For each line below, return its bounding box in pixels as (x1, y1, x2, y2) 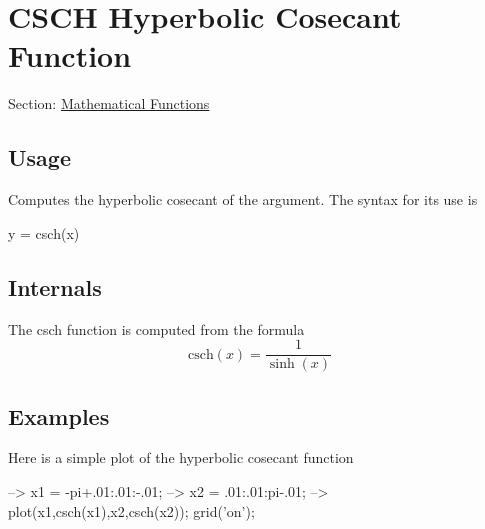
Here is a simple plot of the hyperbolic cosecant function (8, 447, 354, 468)
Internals (8, 271, 102, 302)
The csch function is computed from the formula (8, 318, 305, 339)
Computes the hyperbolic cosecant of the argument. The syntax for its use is (8, 189, 478, 210)
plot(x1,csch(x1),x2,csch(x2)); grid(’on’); (8, 500, 255, 521)
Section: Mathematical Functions (8, 93, 210, 114)
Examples (8, 400, 110, 431)
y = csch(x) (8, 222, 80, 243)
